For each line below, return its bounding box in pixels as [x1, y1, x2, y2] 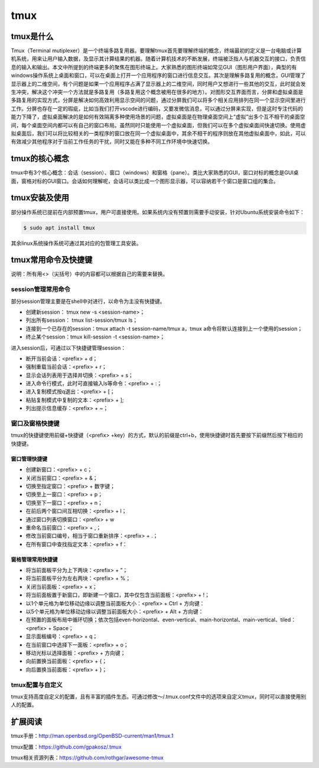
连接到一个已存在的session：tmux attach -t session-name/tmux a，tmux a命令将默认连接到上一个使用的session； [25, 325, 303, 332]
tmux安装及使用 [11, 193, 70, 203]
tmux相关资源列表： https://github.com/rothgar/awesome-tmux [11, 754, 164, 761]
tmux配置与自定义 [11, 680, 63, 689]
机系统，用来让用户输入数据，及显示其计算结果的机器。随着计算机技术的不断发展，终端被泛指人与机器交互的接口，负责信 [11, 55, 306, 62]
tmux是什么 [11, 31, 54, 41]
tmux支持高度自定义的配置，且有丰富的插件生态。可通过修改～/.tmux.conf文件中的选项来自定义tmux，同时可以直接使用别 [11, 693, 307, 700]
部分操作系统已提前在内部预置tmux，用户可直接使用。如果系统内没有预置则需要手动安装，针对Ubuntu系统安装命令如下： [11, 208, 305, 215]
